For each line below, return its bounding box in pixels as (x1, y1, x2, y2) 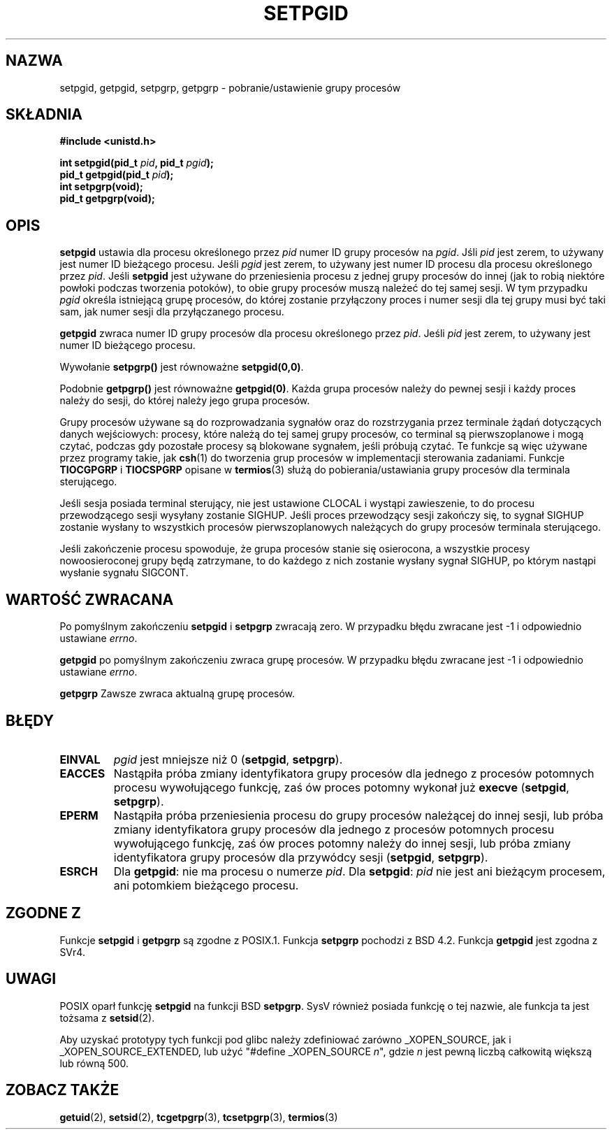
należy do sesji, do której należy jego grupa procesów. (59, 394, 310, 407)
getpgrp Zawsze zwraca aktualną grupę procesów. (59, 687, 296, 700)
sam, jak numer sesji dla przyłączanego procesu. (59, 306, 284, 318)
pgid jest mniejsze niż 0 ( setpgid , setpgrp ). (113, 752, 343, 766)
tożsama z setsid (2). (59, 1011, 155, 1024)
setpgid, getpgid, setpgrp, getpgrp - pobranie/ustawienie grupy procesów (59, 81, 401, 94)
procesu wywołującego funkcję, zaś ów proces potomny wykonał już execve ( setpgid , (113, 780, 569, 794)
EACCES (59, 766, 105, 780)
